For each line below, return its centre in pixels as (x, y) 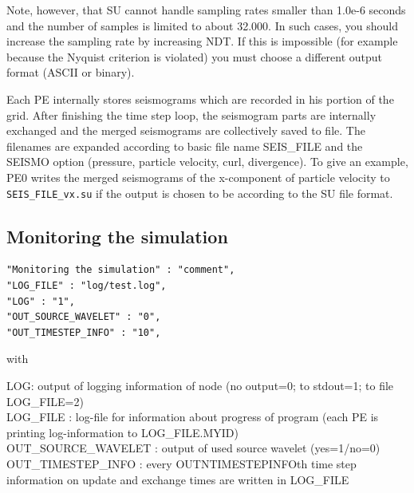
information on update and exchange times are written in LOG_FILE (178, 479)
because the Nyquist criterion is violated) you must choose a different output (195, 56)
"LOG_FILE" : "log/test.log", (87, 285)
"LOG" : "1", (41, 301)
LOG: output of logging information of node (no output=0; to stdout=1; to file (200, 385)
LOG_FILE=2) (45, 401)
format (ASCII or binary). (71, 72)
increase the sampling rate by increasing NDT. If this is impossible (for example (202, 41)
